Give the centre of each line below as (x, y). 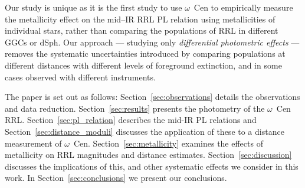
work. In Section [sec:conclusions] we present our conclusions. (116, 178)
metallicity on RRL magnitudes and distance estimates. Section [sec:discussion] (148, 155)
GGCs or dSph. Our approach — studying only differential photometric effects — (152, 42)
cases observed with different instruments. (80, 77)
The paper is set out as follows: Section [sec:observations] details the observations (152, 97)
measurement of (33, 143)
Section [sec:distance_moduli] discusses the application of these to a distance (145, 131)
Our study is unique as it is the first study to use (94, 7)
